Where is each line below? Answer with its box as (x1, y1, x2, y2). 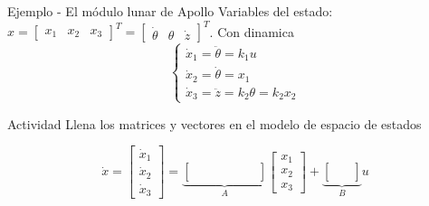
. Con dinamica (209, 22, 294, 41)
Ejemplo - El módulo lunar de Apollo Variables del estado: (7, 2, 333, 20)
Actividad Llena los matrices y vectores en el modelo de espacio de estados (7, 114, 422, 133)
